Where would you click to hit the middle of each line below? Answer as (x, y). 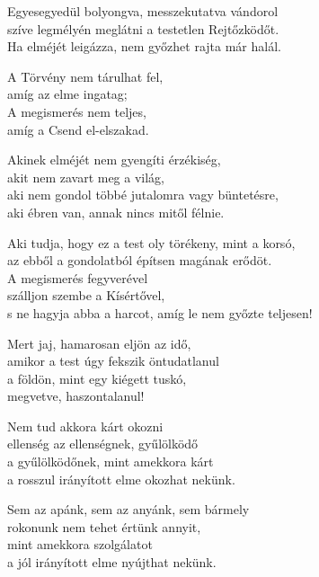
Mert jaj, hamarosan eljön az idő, (99, 343)
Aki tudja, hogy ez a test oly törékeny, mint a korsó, (151, 242)
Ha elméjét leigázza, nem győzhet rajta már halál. (144, 46)
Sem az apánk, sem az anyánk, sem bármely (128, 509)
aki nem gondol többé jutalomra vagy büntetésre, (143, 195)
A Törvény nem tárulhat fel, (85, 76)
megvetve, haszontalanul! (76, 396)
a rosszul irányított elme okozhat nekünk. (121, 479)
